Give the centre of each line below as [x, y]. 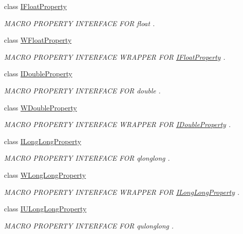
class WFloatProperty [38, 40]
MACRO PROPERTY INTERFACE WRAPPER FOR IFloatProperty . [115, 56]
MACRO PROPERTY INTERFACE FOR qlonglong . [87, 158]
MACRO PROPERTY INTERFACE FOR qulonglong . [89, 225]
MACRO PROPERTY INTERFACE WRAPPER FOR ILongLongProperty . [122, 192]
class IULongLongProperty [45, 209]
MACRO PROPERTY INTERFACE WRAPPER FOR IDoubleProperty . [117, 124]
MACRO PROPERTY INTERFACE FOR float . [79, 23]
